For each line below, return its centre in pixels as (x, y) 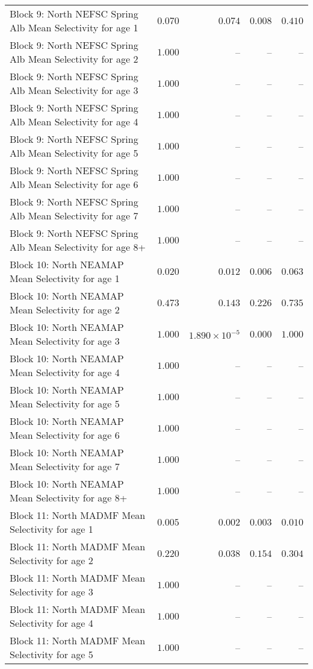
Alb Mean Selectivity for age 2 (74, 59)
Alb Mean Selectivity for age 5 (74, 153)
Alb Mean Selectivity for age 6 (74, 184)
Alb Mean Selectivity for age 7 (74, 215)
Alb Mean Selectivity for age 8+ (78, 247)
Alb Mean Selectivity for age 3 (74, 90)
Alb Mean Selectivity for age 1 (74, 27)
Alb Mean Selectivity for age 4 (74, 121)
